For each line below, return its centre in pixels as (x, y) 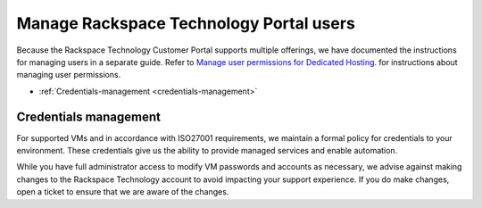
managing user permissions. (69, 75)
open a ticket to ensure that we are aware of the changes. (123, 192)
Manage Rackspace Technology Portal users (186, 23)
